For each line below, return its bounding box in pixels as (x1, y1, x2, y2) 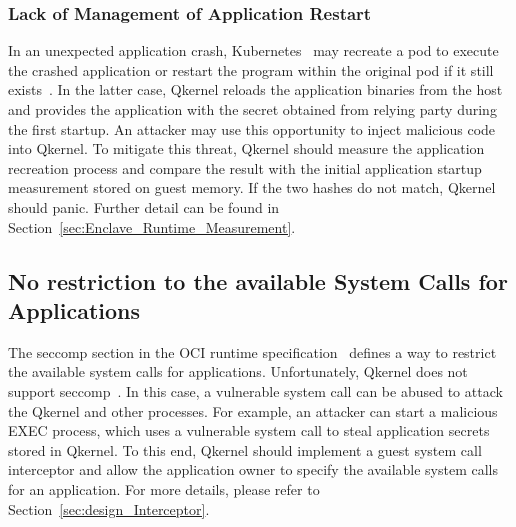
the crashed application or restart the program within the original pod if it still (8, 59, 494, 80)
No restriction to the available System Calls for (8, 265, 508, 296)
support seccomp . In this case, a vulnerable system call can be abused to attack (8, 380, 503, 401)
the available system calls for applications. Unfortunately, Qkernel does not (8, 361, 468, 382)
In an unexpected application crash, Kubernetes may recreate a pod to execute (8, 40, 499, 61)
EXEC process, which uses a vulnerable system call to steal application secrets (8, 420, 490, 441)
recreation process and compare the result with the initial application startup (8, 157, 482, 178)
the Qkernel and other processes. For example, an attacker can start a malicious (8, 400, 498, 421)
